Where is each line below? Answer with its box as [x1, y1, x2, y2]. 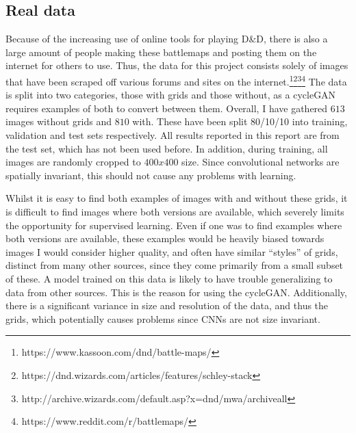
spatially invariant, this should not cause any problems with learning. [5, 168, 296, 182]
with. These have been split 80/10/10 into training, [132, 114, 348, 129]
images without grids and [5, 114, 112, 129]
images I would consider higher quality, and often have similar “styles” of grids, [5, 244, 338, 259]
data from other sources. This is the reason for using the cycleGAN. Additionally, [5, 285, 347, 299]
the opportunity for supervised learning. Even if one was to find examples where [5, 218, 342, 232]
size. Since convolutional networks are [181, 155, 340, 169]
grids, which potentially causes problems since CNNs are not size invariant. [5, 311, 320, 326]
